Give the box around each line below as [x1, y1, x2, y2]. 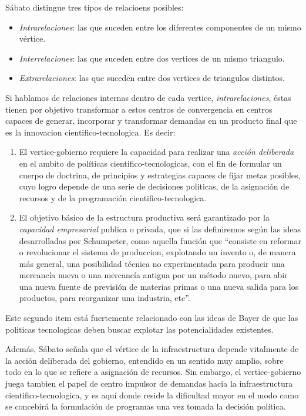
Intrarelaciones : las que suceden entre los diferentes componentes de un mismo [19, 21, 301, 33]
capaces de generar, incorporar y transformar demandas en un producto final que [5, 114, 297, 127]
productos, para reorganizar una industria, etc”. [19, 292, 190, 304]
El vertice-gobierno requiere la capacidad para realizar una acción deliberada [19, 146, 294, 158]
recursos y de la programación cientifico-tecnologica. [19, 191, 207, 204]
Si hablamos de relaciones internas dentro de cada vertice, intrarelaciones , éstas [5, 91, 291, 103]
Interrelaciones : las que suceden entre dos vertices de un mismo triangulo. [19, 52, 285, 64]
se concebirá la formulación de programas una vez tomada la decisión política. [5, 400, 286, 412]
